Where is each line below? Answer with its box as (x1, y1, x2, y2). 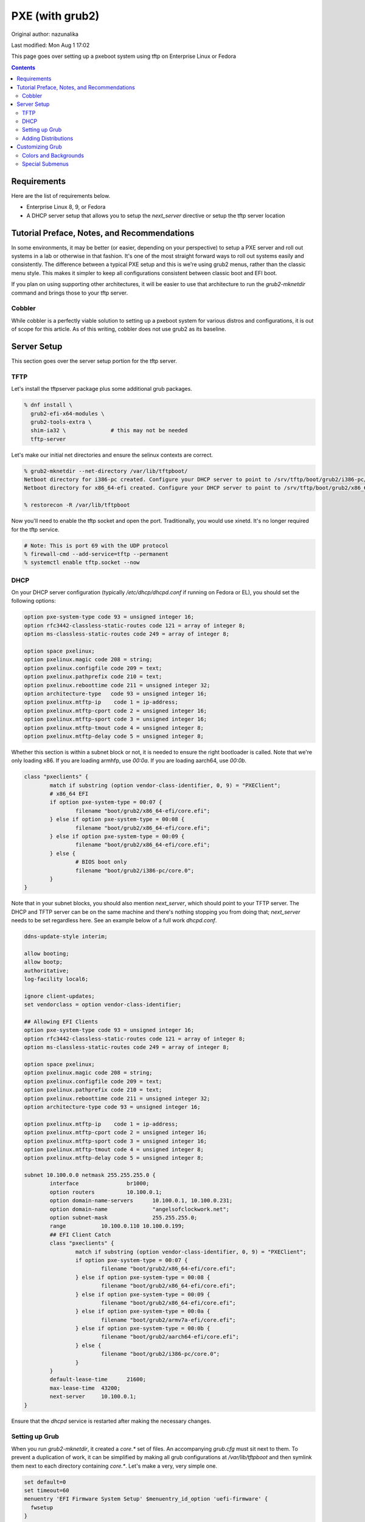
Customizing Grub (16, 143, 62, 150)
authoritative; (24, 967, 69, 974)
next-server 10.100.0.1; (49, 1393, 137, 1400)
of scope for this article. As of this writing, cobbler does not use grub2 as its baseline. (11, 326, 226, 333)
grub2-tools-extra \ (30, 418, 92, 426)
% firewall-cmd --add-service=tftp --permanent (24, 550, 169, 557)
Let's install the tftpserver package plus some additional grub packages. (11, 385, 193, 393)
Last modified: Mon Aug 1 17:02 (11, 41, 90, 49)
